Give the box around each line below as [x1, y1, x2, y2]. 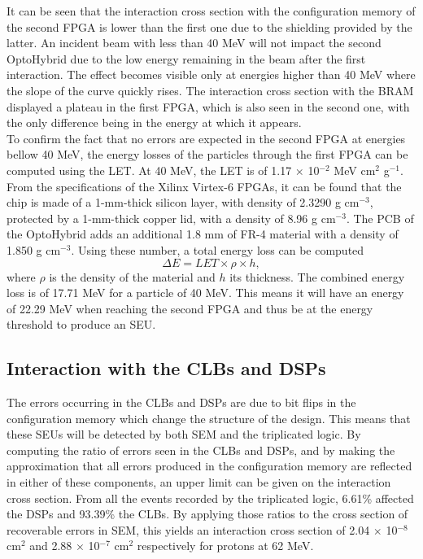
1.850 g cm [7, 241, 61, 258]
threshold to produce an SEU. [7, 316, 156, 333]
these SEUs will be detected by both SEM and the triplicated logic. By [7, 426, 361, 443]
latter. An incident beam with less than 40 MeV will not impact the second [7, 34, 382, 51]
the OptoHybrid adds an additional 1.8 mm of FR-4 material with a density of [7, 225, 399, 242]
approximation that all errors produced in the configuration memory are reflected [7, 457, 412, 474]
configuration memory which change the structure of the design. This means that [7, 409, 411, 426]
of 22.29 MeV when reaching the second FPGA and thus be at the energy [7, 299, 373, 317]
